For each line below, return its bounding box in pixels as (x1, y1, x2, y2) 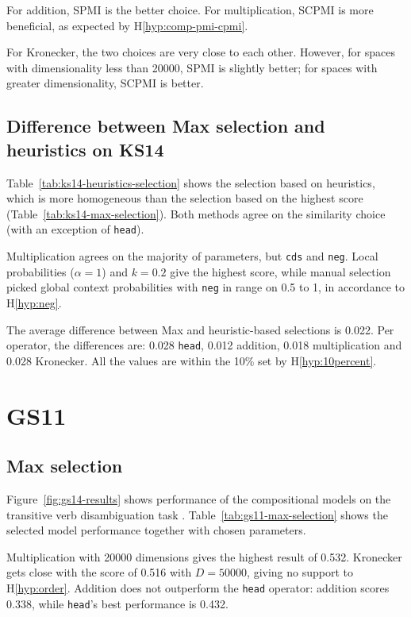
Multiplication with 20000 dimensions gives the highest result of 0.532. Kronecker (6, 548, 402, 565)
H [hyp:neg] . (6, 294, 62, 310)
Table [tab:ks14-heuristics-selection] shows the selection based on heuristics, (6, 174, 375, 191)
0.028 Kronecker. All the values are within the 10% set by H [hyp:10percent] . (6, 352, 377, 368)
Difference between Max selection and (6, 114, 325, 138)
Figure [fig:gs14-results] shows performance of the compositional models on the (6, 490, 391, 507)
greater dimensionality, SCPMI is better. (6, 75, 204, 91)
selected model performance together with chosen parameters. (6, 522, 306, 538)
